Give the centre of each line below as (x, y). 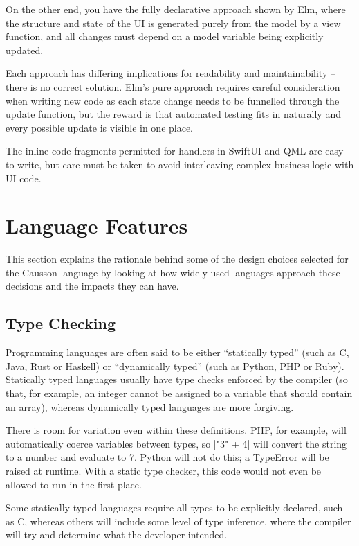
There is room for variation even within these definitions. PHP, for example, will (176, 430)
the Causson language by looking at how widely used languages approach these (173, 272)
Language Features (97, 226)
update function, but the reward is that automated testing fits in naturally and (173, 114)
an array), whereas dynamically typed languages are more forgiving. (150, 406)
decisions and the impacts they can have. (92, 286)
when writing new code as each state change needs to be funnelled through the (173, 100)
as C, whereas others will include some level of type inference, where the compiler (178, 521)
